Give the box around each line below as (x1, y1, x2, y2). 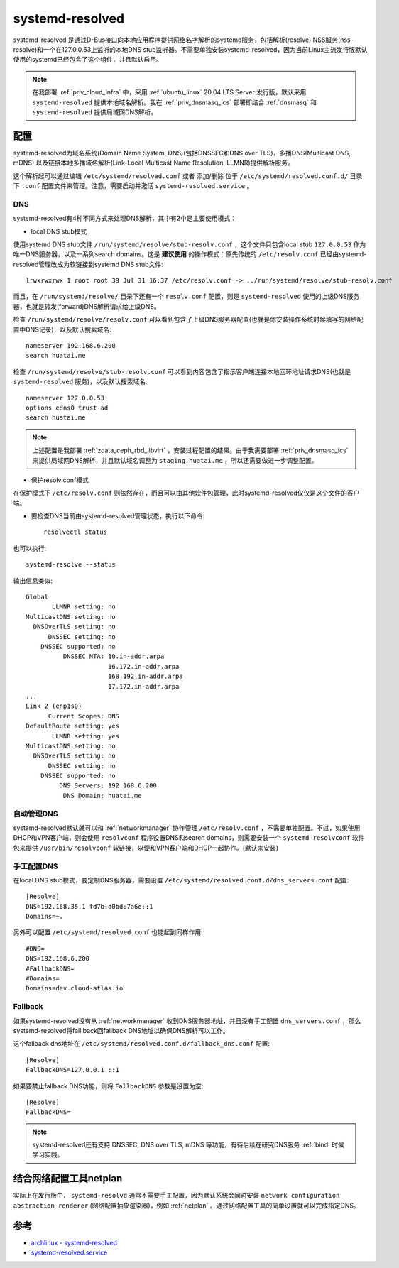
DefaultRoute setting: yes (26, 722, 120, 731)
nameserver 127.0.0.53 (26, 394, 105, 402)
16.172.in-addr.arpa (107, 662, 180, 670)
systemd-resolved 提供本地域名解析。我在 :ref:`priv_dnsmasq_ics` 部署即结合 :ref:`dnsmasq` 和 (32, 98, 317, 106)
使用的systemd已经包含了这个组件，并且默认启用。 (13, 55, 163, 64)
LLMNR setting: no (52, 603, 116, 611)
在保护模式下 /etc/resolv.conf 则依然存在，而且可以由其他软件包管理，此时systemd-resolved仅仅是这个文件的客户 (13, 488, 360, 497)
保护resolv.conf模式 (31, 476, 89, 484)
